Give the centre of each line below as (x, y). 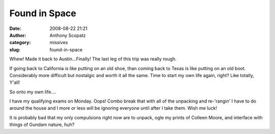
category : (20, 43)
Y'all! (15, 82)
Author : (18, 35)
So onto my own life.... (33, 92)
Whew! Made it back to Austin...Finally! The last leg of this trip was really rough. (93, 59)
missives (59, 43)
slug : (15, 49)
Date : (15, 28)
